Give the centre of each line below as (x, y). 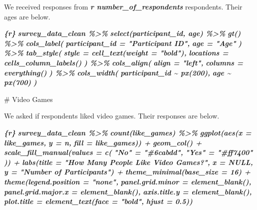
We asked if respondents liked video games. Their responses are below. (112, 116)
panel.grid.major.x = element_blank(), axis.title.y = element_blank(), (128, 191)
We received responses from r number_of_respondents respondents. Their (123, 6)
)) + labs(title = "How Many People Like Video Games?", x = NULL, (128, 162)
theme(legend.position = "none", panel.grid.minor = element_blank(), (128, 181)
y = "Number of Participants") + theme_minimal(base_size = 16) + (128, 172)
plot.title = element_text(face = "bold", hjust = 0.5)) (98, 201)
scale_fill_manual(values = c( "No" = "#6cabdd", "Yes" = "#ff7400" (128, 152)
